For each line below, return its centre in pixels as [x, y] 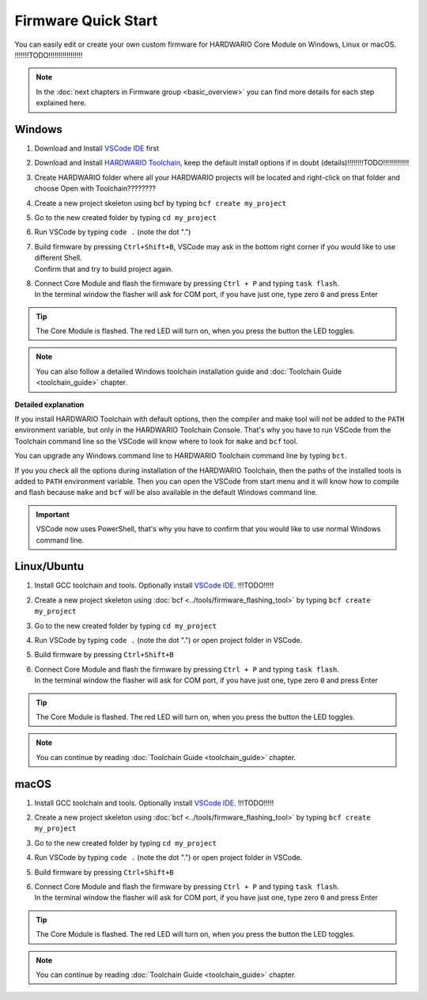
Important [53, 514]
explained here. [61, 103]
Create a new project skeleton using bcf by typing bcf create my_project [161, 203]
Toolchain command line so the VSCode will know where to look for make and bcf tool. [156, 441]
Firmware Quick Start [86, 21]
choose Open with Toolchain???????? [95, 188]
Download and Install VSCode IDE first [97, 148]
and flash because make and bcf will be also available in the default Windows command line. [166, 492]
